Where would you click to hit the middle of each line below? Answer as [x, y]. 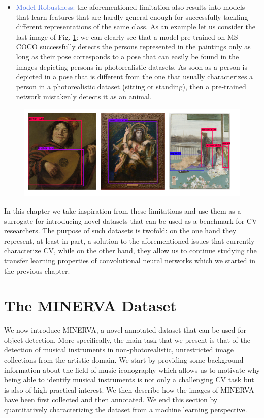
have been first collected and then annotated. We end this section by [111, 399]
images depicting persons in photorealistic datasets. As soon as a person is [131, 66]
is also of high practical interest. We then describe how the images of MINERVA [129, 389]
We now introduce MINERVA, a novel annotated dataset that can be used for [125, 330]
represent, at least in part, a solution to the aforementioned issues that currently [129, 240]
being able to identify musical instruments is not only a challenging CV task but [129, 380]
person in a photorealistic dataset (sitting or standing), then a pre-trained [131, 86]
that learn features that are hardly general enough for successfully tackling [132, 17]
